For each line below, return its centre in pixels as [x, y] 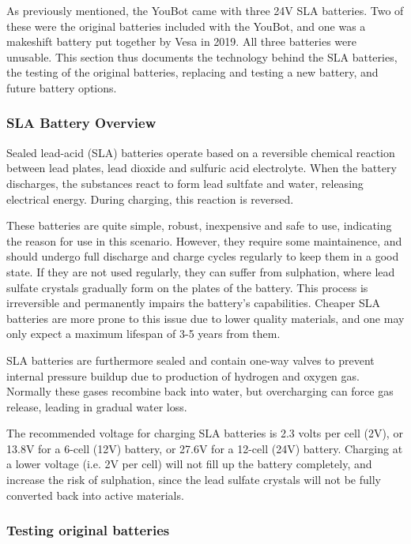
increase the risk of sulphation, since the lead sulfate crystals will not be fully [194, 480]
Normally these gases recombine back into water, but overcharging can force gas [200, 391]
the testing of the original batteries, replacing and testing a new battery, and [192, 72]
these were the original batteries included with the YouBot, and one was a [186, 26]
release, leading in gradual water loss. [97, 406]
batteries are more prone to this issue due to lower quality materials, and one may [205, 318]
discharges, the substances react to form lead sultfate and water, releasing [185, 183]
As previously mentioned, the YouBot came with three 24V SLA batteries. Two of [205, 10]
